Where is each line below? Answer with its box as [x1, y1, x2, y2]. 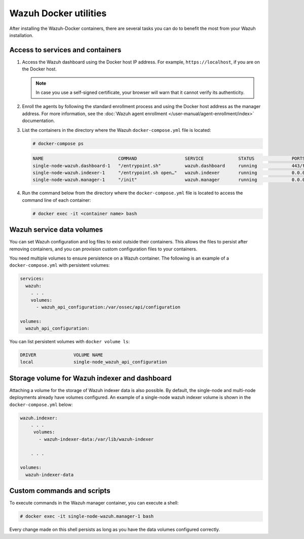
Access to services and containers [9, 46, 122, 54]
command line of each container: [22, 197, 91, 203]
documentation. [22, 118, 55, 124]
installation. [9, 32, 33, 38]
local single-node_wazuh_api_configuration [20, 359, 167, 365]
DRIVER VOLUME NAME [20, 352, 103, 358]
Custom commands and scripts [9, 487, 111, 495]
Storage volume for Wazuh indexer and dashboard [9, 374, 172, 382]
